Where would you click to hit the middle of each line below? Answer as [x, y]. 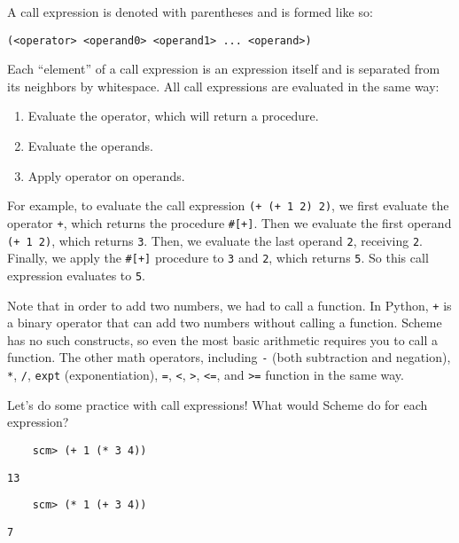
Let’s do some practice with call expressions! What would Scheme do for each [218, 404]
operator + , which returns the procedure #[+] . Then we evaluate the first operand [229, 222]
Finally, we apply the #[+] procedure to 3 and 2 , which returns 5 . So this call [218, 258]
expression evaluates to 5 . [76, 275]
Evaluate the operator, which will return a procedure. [173, 116]
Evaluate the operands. [90, 146]
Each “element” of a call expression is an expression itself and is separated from [224, 69]
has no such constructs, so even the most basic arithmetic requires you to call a [223, 339]
